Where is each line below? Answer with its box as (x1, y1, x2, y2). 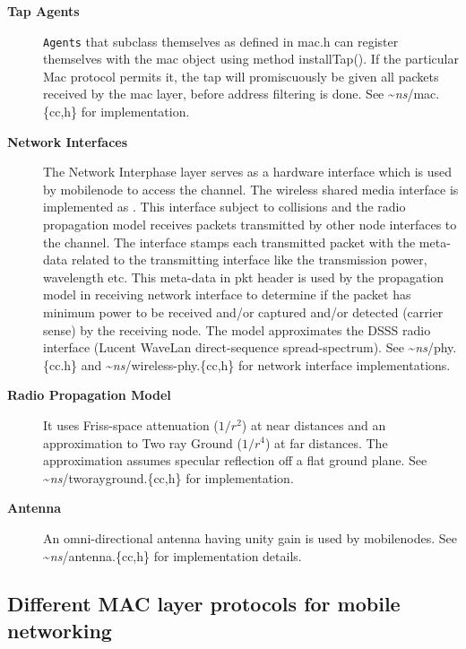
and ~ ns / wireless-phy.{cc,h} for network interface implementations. (81, 355, 451, 374)
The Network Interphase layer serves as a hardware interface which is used (43, 162, 453, 181)
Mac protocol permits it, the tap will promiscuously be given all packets (43, 66, 439, 85)
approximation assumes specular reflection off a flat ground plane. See (43, 451, 427, 470)
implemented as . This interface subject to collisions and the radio (43, 197, 406, 216)
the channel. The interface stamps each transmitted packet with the (43, 232, 416, 251)
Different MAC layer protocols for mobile (7, 590, 401, 618)
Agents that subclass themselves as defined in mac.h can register (43, 31, 399, 50)
